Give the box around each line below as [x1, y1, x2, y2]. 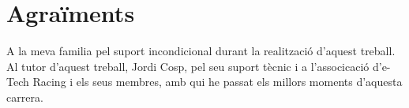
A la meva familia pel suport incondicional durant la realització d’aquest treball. [6, 43, 396, 59]
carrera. [6, 88, 43, 105]
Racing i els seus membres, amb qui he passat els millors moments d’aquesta [32, 73, 403, 90]
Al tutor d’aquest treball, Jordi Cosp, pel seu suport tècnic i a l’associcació [6, 58, 370, 74]
